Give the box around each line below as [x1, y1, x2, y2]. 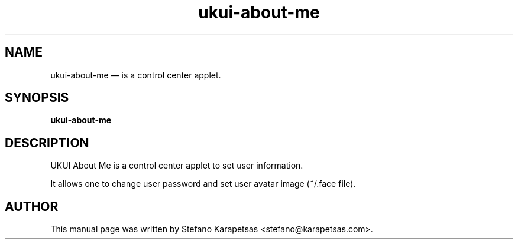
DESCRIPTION [5, 135, 89, 150]
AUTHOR [5, 199, 59, 214]
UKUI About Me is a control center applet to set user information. [50, 160, 303, 171]
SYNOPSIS [5, 90, 69, 105]
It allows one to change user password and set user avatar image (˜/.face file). [50, 179, 356, 189]
